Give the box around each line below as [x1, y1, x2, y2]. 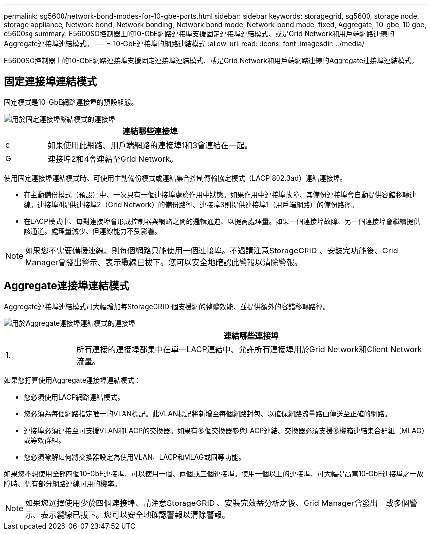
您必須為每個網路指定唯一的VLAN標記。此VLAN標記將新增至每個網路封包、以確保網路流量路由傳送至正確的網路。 [24, 409, 392, 418]
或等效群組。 [24, 436, 65, 444]
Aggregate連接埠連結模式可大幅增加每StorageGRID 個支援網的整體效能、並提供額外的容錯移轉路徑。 [4, 302, 330, 311]
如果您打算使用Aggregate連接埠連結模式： [4, 376, 142, 384]
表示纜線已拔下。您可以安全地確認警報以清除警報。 [41, 509, 230, 520]
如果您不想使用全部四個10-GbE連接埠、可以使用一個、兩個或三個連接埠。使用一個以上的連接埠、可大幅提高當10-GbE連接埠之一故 [4, 469, 424, 478]
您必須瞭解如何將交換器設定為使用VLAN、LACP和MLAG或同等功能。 [24, 452, 246, 461]
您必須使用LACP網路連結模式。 [24, 392, 124, 401]
